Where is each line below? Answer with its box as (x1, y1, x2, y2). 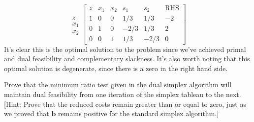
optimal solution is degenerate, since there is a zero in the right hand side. (4, 63, 228, 73)
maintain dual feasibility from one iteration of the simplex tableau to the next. (4, 89, 241, 99)
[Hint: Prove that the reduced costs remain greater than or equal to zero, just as (4, 98, 246, 109)
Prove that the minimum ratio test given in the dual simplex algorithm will (4, 79, 232, 90)
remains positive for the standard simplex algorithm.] (58, 108, 219, 119)
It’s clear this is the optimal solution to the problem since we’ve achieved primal (4, 44, 246, 54)
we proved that (4, 108, 49, 119)
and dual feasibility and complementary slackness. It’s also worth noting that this (4, 53, 250, 64)
